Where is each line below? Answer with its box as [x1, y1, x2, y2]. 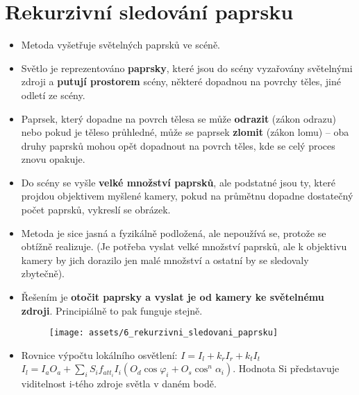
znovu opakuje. [21, 152, 85, 166]
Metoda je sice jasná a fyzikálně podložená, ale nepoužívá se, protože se [21, 225, 326, 240]
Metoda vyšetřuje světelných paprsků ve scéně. [21, 37, 220, 52]
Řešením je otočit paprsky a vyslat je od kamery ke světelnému [21, 290, 324, 304]
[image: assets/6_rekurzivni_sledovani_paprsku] [49, 328, 278, 338]
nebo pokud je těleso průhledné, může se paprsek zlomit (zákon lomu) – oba [21, 125, 349, 139]
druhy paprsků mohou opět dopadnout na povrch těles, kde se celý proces [21, 138, 335, 152]
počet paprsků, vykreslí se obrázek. [21, 202, 171, 217]
